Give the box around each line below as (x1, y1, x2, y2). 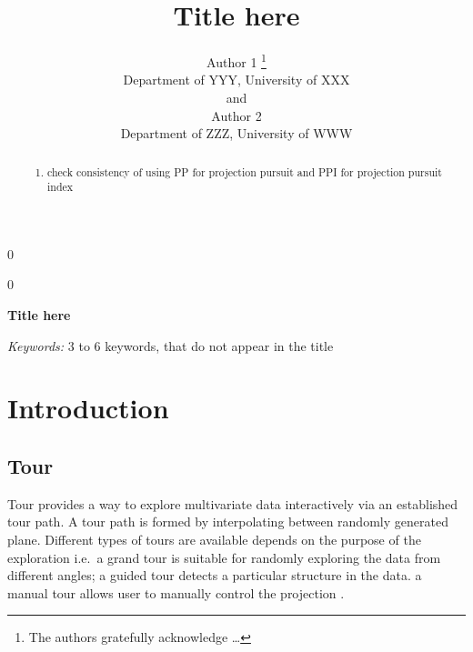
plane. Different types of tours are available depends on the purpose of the (7, 530, 421, 548)
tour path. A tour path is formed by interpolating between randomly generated (7, 512, 448, 531)
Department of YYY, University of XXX (123, 70, 350, 89)
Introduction (7, 389, 169, 426)
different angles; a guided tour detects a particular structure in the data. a (7, 566, 422, 585)
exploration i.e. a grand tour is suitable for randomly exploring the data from (7, 547, 441, 567)
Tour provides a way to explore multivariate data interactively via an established (7, 494, 458, 513)
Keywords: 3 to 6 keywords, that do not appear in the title (7, 336, 334, 355)
